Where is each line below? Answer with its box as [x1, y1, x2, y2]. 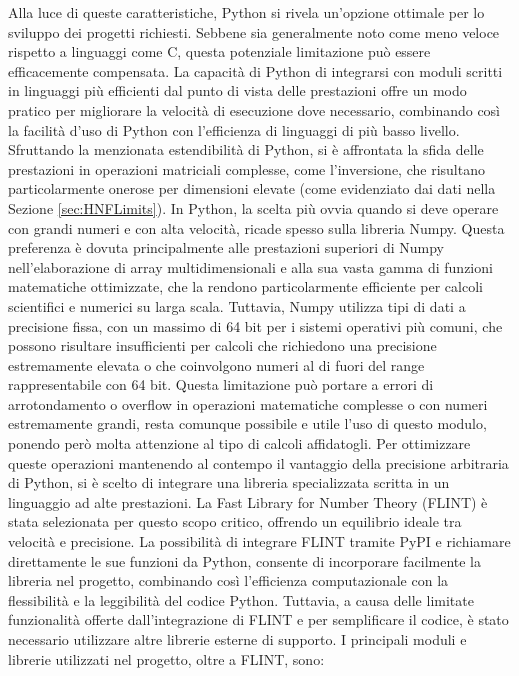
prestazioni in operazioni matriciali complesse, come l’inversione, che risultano [8, 158, 485, 179]
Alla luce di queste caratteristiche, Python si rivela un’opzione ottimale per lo [8, 2, 485, 22]
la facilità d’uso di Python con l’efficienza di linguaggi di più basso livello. [8, 119, 460, 140]
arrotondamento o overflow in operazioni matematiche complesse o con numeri [8, 393, 488, 414]
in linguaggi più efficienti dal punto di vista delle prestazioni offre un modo [8, 80, 467, 101]
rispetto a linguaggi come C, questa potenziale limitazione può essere [8, 41, 431, 62]
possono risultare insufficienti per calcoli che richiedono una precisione [8, 335, 437, 356]
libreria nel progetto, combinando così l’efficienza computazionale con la [8, 570, 449, 591]
